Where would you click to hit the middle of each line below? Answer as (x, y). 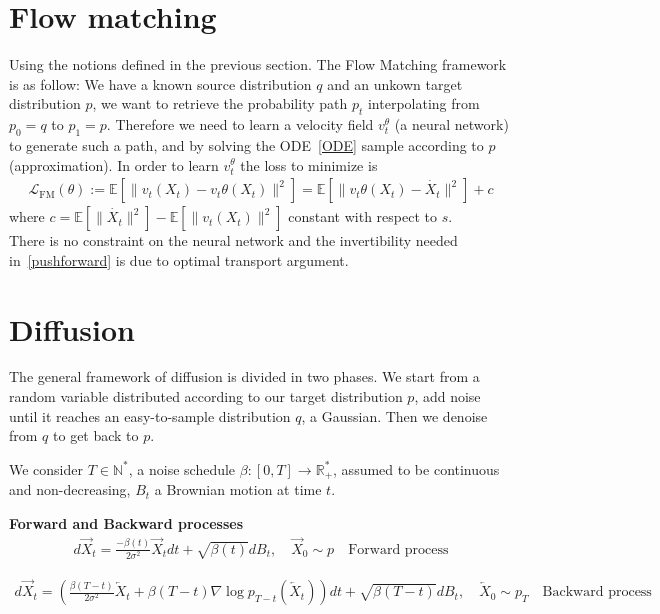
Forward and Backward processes (126, 522)
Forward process (398, 549)
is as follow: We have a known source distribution (160, 83)
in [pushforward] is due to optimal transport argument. (179, 259)
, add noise (447, 396)
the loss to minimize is (309, 164)
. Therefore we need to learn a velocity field (240, 124)
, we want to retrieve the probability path (220, 103)
